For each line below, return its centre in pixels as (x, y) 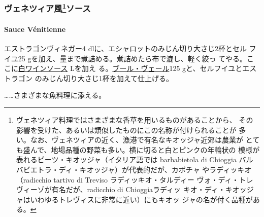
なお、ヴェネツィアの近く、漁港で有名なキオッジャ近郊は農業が (137, 140)
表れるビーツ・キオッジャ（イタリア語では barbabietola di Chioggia (126, 159)
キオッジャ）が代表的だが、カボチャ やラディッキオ (166, 170)
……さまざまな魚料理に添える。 (55, 95)
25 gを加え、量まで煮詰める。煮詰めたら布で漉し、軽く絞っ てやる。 (133, 58)
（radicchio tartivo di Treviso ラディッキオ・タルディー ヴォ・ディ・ (127, 179)
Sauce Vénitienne (35, 29)
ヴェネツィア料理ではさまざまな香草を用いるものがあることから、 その (135, 120)
